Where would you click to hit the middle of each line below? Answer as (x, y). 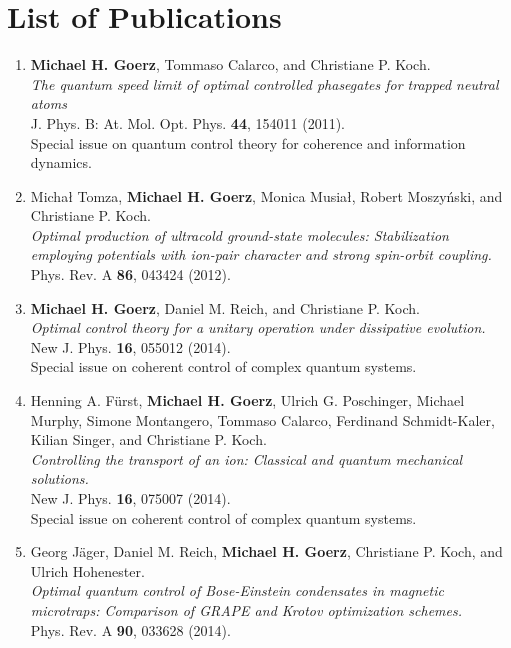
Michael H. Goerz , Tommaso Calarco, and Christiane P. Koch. (230, 64)
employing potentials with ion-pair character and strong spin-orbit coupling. (261, 254)
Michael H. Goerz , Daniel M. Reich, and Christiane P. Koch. (225, 307)
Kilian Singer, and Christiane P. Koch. (148, 439)
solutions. (59, 478)
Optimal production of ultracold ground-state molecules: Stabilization (239, 234)
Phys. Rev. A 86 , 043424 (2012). (130, 274)
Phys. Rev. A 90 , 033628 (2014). (130, 629)
